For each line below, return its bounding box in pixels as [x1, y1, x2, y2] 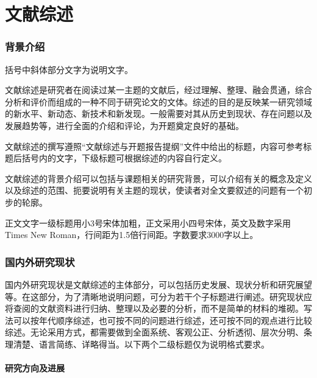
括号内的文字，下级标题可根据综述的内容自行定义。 [21, 152, 227, 164]
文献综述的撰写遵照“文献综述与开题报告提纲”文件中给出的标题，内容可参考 [5, 139, 304, 152]
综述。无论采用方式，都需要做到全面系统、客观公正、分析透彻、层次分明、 [5, 326, 304, 338]
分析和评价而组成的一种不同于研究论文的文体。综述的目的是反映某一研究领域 [5, 95, 312, 108]
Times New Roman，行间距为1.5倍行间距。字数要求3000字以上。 [5, 228, 258, 241]
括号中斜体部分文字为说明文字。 [5, 63, 133, 75]
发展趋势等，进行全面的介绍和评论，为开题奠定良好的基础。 [5, 119, 244, 131]
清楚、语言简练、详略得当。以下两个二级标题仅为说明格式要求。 [13, 337, 269, 350]
